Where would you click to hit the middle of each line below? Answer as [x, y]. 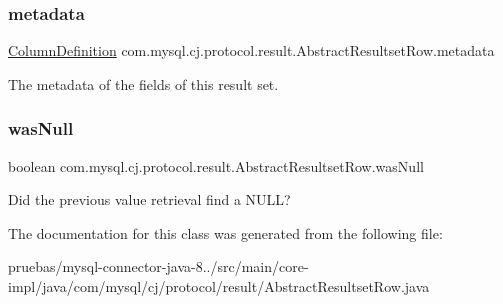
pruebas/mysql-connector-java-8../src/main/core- [158, 266]
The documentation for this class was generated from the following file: [225, 232]
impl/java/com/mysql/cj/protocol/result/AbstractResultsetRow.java [219, 286]
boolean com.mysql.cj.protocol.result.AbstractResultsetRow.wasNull [216, 165]
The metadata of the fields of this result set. [143, 83]
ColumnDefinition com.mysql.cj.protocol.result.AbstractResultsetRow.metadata [251, 50]
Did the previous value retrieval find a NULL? [149, 199]
